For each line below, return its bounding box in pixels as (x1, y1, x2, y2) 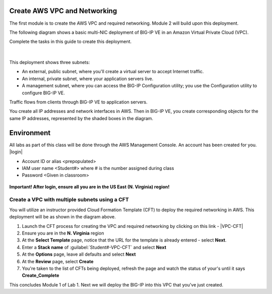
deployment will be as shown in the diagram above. (9, 214, 116, 220)
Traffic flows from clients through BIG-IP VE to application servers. (9, 99, 148, 105)
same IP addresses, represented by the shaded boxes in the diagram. (9, 115, 154, 121)
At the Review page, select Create (22, 258, 94, 264)
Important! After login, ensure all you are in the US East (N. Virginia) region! (9, 184, 170, 190)
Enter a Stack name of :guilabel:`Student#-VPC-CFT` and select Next (22, 244, 166, 250)
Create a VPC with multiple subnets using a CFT (9, 196, 129, 203)
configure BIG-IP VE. (22, 90, 65, 96)
